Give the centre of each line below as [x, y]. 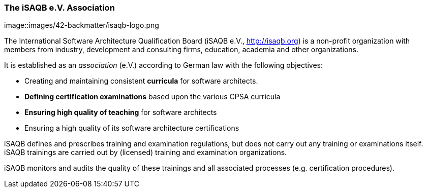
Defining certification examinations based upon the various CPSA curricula [152, 97]
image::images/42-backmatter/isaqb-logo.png [82, 25]
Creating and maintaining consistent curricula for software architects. [141, 81]
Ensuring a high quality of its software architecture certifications [132, 128]
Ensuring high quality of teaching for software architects [121, 112]
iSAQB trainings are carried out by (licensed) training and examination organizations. [146, 152]
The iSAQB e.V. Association [59, 8]
